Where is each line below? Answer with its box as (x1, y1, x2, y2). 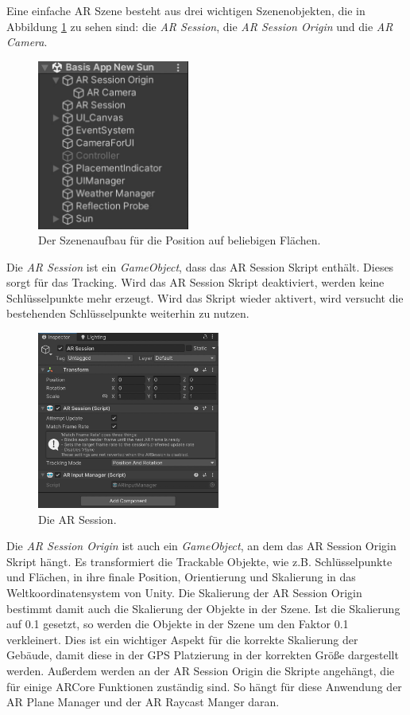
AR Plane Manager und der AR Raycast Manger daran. (6, 694, 280, 710)
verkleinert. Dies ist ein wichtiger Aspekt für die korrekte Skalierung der (6, 631, 358, 647)
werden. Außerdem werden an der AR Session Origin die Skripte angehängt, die (6, 662, 395, 679)
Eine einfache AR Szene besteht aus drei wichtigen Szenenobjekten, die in (6, 2, 366, 18)
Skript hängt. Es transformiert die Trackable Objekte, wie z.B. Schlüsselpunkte (6, 553, 393, 569)
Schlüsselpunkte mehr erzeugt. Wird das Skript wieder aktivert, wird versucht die (6, 289, 404, 306)
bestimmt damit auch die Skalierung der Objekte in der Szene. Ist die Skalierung (6, 600, 400, 616)
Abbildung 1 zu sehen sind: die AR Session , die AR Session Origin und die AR (6, 18, 393, 34)
